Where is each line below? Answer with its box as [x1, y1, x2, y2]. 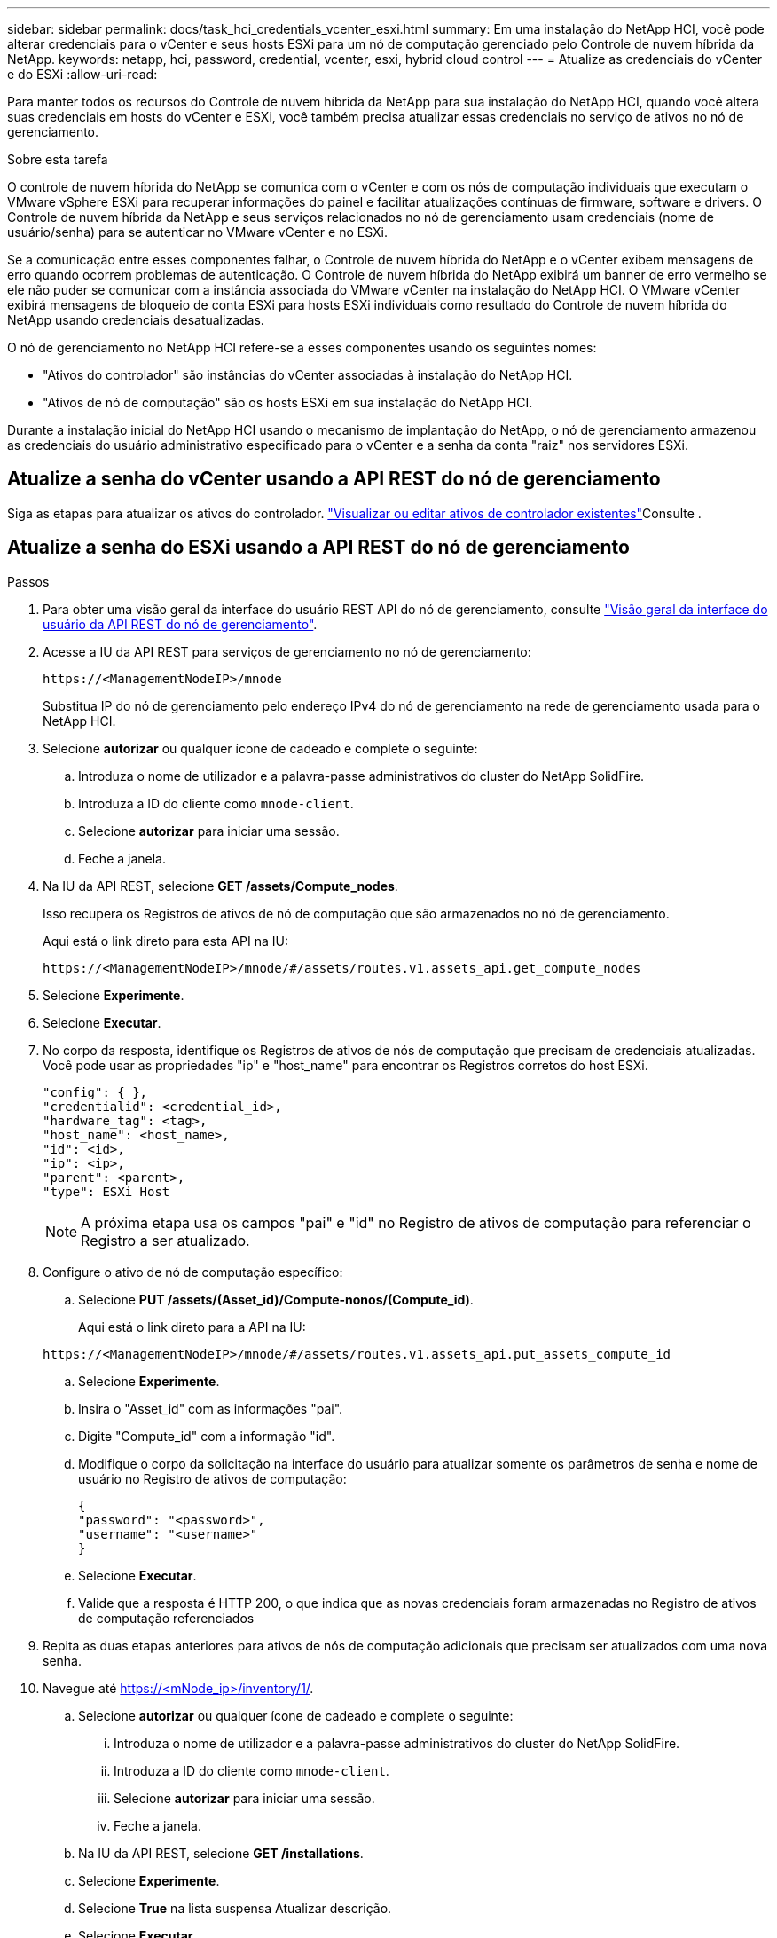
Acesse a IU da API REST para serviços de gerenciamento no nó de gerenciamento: [43, 643, 531, 659]
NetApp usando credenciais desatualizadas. [7, 312, 264, 327]
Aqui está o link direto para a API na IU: [78, 1319, 306, 1335]
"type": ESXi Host [43, 1184, 170, 1199]
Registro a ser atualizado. [81, 1231, 250, 1249]
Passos [7, 573, 50, 589]
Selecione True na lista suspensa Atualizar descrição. [78, 1900, 392, 1916]
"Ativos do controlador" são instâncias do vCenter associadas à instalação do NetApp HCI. [43, 367, 573, 382]
